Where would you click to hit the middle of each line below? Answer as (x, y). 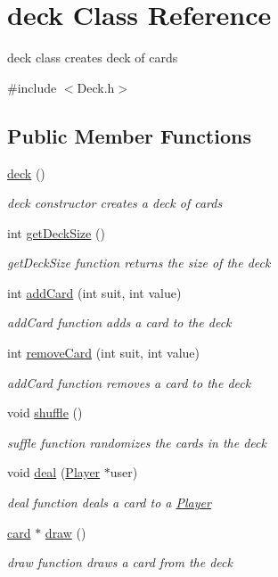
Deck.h (96, 87)
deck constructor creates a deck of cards (115, 203)
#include (32, 87)
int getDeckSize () (56, 232)
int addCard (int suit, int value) (94, 292)
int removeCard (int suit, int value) (104, 353)
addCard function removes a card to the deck (129, 382)
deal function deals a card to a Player (109, 503)
